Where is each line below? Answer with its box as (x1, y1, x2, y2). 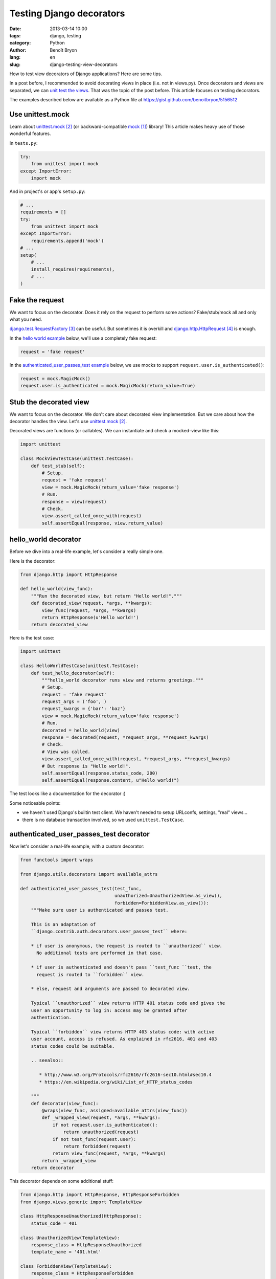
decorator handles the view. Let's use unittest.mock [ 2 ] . (9, 418, 127, 425)
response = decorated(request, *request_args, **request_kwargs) (41, 735, 209, 740)
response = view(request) (41, 499, 107, 504)
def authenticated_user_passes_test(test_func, (20, 886, 142, 891)
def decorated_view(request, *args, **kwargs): (31, 600, 153, 606)
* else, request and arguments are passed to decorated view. (31, 986, 190, 992)
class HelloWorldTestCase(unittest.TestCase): (20, 663, 139, 669)
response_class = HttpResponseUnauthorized (31, 1242, 142, 1248)
